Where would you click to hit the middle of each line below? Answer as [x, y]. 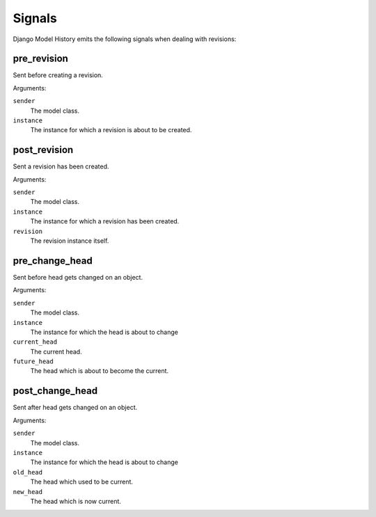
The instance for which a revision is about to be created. [111, 130]
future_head [33, 361]
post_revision [43, 150]
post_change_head [55, 391]
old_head [28, 472]
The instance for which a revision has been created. [105, 221]
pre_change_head [53, 261]
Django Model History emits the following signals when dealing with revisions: [125, 39]
